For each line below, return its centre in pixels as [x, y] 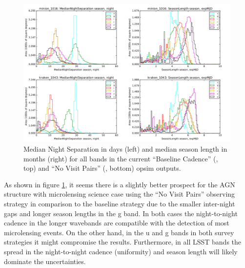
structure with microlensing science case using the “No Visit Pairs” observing [120, 194]
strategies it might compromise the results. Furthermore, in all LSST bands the [123, 242]
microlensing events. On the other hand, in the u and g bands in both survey [119, 232]
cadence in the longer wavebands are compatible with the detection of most [117, 223]
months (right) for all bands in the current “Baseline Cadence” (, [121, 158]
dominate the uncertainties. [45, 261]
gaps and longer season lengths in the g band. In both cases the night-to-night [121, 213]
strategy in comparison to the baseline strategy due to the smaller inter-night [120, 203]
